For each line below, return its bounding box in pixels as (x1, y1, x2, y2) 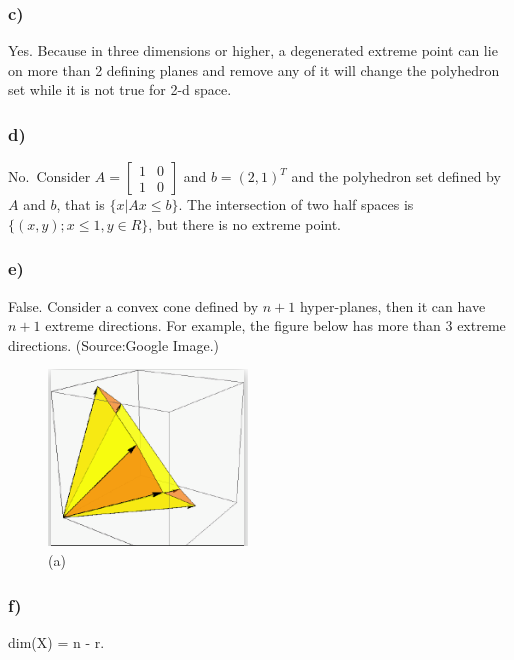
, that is (56, 194, 105, 215)
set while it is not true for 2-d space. (8, 79, 232, 100)
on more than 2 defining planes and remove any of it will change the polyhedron (8, 59, 500, 80)
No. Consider (8, 166, 91, 187)
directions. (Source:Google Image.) (8, 334, 220, 355)
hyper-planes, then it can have (299, 295, 486, 316)
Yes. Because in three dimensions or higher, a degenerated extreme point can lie (8, 40, 498, 61)
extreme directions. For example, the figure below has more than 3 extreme (45, 315, 506, 336)
